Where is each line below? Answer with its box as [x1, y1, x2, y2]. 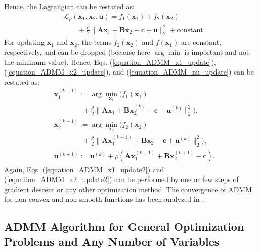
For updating [4, 37, 45, 47]
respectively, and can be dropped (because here [4, 47, 150, 57]
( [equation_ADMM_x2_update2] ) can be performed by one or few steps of [4, 174, 239, 185]
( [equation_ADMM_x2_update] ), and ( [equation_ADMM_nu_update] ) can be [4, 66, 254, 77]
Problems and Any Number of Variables [4, 233, 220, 249]
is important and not [184, 47, 249, 57]
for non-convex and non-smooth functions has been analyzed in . [4, 194, 204, 204]
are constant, [181, 37, 221, 47]
